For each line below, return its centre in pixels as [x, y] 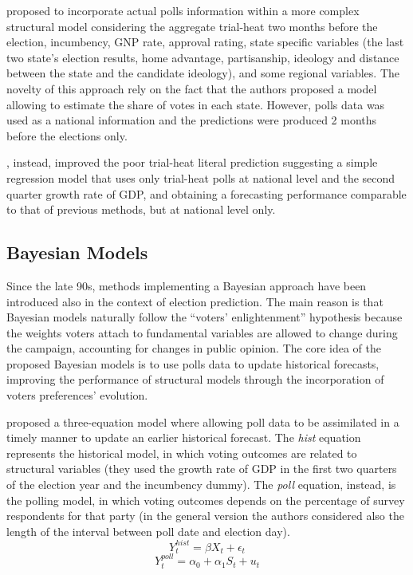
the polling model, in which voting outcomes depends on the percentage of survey [206, 500]
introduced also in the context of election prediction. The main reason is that [195, 301]
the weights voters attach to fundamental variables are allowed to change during [202, 332]
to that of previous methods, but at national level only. [141, 209]
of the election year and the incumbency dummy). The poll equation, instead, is [201, 484]
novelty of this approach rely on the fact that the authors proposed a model [192, 88]
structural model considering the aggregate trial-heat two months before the [192, 26]
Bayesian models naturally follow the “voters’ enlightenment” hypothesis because [205, 317]
